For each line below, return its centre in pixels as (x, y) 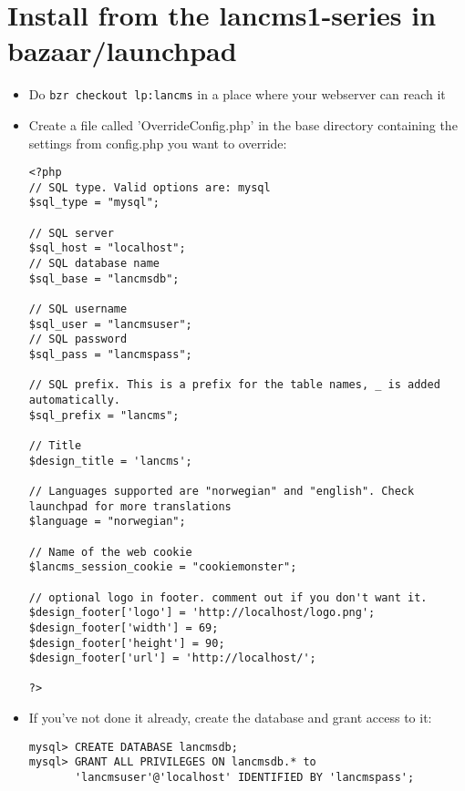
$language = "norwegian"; (107, 522)
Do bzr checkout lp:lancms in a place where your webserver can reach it (237, 94)
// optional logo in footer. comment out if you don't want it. (228, 597)
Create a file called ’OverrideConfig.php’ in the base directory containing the (243, 124)
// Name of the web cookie (110, 552)
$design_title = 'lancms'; (110, 461)
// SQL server (71, 233)
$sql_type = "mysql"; (94, 203)
